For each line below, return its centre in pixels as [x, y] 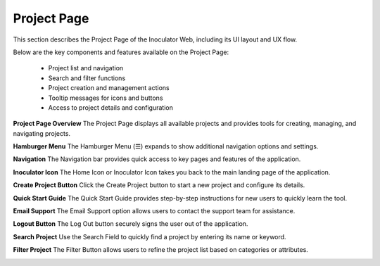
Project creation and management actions [109, 88]
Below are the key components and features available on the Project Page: [121, 52]
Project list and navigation [86, 68]
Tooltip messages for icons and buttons [106, 98]
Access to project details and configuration [111, 107]
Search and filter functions [87, 78]
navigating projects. [42, 133]
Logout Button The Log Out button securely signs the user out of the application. [131, 224]
